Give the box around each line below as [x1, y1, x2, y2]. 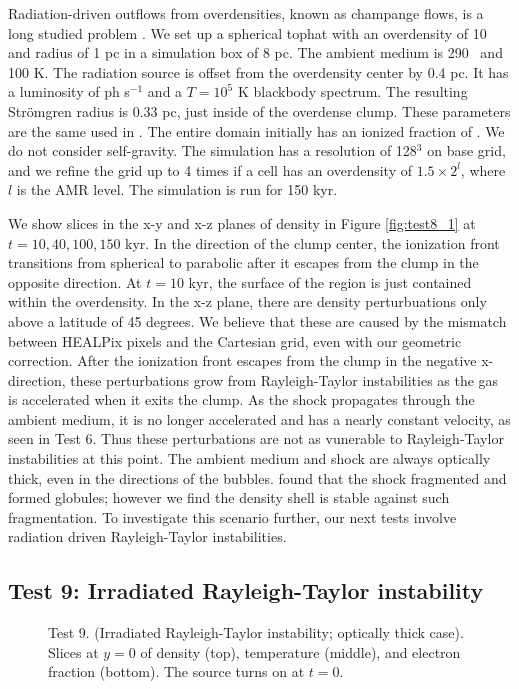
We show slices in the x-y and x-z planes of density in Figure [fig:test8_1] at [8, 212, 476, 233]
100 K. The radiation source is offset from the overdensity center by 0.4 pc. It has [8, 61, 509, 82]
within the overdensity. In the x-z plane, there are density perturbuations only [8, 291, 487, 312]
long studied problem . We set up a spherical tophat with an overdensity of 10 [8, 22, 487, 43]
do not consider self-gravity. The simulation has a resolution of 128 [8, 140, 417, 161]
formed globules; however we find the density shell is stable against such [8, 487, 450, 508]
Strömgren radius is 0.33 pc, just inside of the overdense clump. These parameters [8, 100, 511, 121]
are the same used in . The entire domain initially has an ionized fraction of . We [8, 120, 505, 141]
